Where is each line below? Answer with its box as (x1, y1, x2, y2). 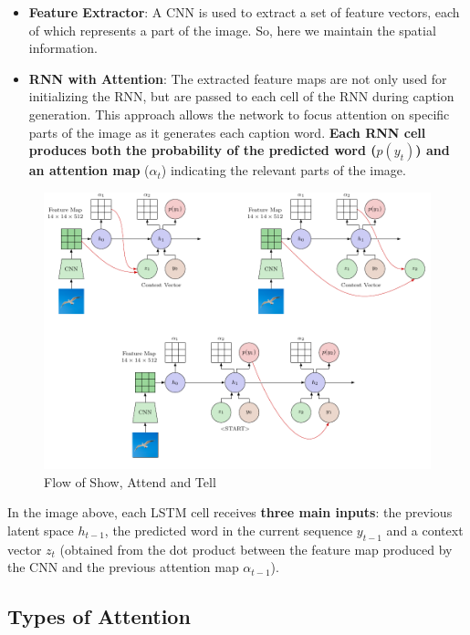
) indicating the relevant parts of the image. (161, 161, 406, 180)
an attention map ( (28, 161, 150, 180)
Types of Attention (7, 602, 191, 630)
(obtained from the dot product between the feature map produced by (59, 539, 453, 558)
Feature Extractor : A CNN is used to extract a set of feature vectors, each (28, 3, 460, 21)
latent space (7, 520, 74, 539)
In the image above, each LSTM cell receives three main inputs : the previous (7, 503, 453, 522)
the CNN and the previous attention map (7, 557, 239, 577)
